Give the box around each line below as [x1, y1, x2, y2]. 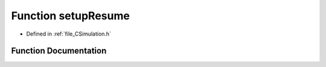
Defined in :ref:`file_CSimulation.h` [26, 30, 112, 37]
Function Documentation [11, 46, 107, 56]
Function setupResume [11, 9, 130, 22]
